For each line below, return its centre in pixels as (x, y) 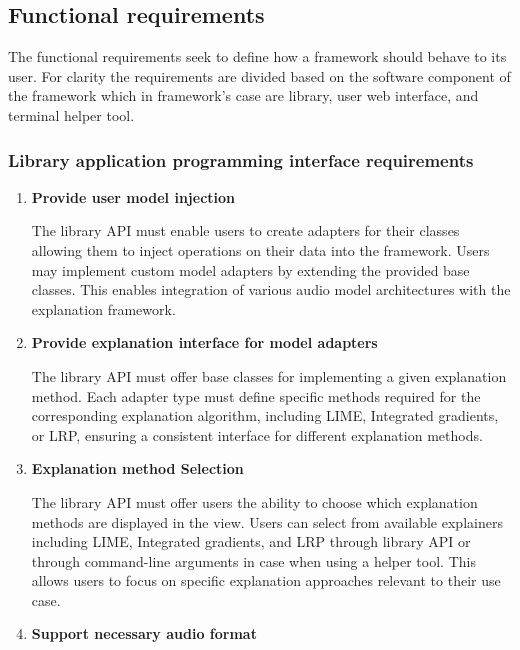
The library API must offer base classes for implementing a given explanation (269, 375)
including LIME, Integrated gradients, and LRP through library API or (251, 541)
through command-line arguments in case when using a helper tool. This (253, 560)
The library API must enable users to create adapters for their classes (245, 230)
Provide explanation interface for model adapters (204, 342)
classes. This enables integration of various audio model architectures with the (271, 289)
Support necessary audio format (144, 633)
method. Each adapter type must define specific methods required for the (256, 395)
